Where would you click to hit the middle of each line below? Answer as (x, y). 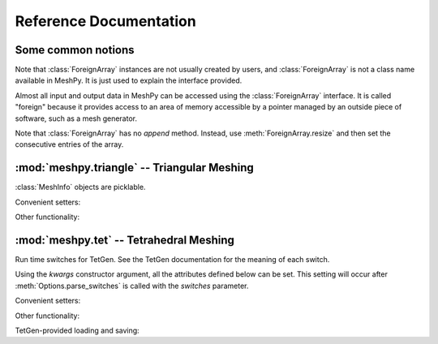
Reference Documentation (105, 21)
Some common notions (75, 50)
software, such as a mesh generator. (76, 118)
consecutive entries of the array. (69, 144)
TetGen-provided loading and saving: (77, 330)
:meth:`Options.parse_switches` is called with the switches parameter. (132, 286)
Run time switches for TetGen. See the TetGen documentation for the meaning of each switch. (172, 259)
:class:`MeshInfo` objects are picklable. (80, 187)
